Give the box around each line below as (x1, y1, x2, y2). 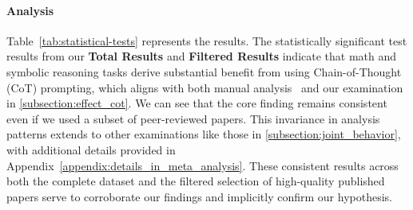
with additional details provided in (6, 141, 176, 157)
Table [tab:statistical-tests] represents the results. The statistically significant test (6, 32, 407, 49)
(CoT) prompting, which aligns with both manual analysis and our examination (6, 79, 403, 95)
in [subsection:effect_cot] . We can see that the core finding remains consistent (6, 95, 387, 111)
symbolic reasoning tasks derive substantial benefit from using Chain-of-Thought (6, 63, 402, 80)
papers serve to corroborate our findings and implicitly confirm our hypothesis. (6, 188, 392, 204)
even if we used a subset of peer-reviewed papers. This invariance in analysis (6, 110, 380, 126)
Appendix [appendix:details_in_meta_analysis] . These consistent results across (6, 157, 399, 173)
